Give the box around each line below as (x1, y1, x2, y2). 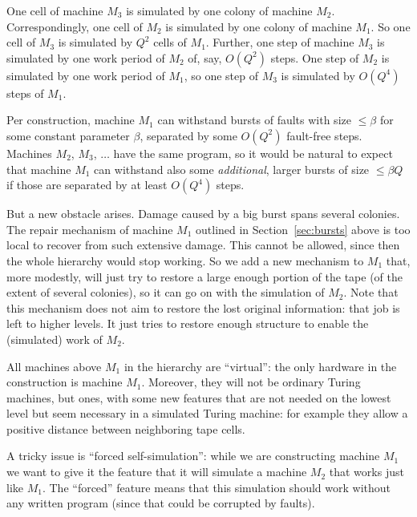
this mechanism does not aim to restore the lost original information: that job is (6, 299, 400, 316)
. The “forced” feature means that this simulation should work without (42, 479, 391, 495)
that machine (6, 160, 71, 177)
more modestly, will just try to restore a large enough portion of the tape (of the (6, 268, 403, 285)
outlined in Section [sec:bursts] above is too (196, 220, 411, 237)
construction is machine (6, 374, 123, 390)
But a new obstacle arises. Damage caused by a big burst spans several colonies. (6, 205, 400, 222)
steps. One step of (270, 49, 359, 66)
